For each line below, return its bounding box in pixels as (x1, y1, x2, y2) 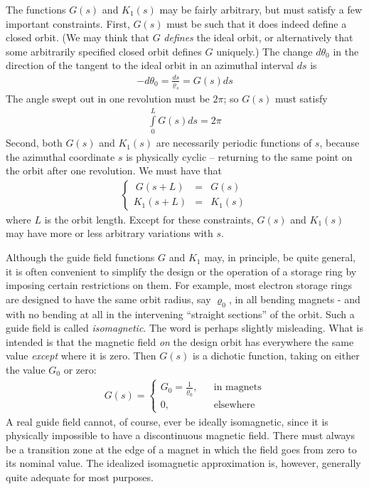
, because (319, 135, 360, 150)
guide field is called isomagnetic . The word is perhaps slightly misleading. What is (6, 320, 363, 335)
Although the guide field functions (6, 250, 155, 265)
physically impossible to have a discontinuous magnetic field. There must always (6, 428, 355, 443)
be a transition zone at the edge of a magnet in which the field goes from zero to (6, 441, 357, 456)
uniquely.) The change (216, 43, 313, 58)
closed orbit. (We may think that (6, 30, 149, 45)
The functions (6, 2, 66, 16)
